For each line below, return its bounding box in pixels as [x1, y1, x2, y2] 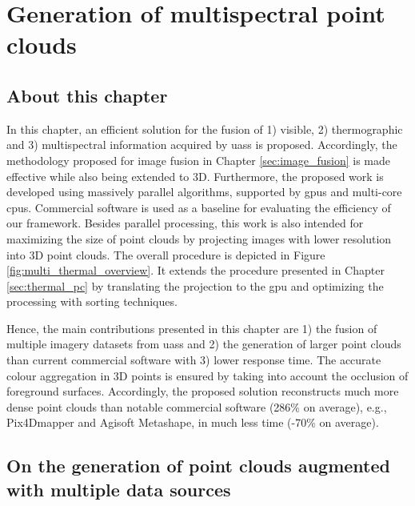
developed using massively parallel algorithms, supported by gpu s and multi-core [6, 183, 402, 200]
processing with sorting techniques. [6, 293, 178, 310]
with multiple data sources [6, 476, 231, 501]
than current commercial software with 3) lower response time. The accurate [6, 351, 381, 368]
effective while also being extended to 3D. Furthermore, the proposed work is [6, 167, 384, 184]
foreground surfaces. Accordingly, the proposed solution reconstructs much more [6, 383, 399, 400]
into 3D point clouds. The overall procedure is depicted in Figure [6, 246, 325, 263]
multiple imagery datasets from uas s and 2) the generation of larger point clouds [6, 335, 401, 352]
